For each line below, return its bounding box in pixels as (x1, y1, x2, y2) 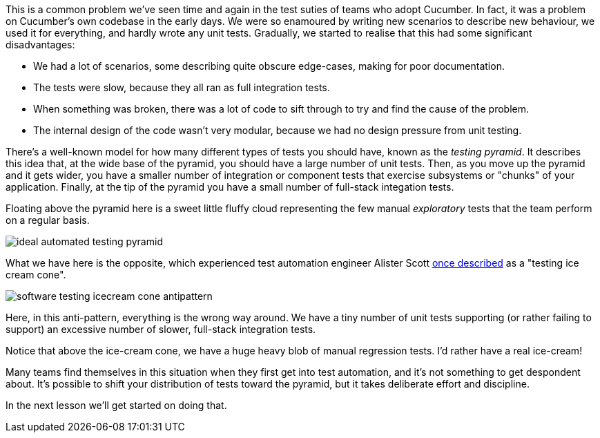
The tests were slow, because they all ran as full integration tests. (33, 82, 330, 93)
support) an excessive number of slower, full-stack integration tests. (6, 323, 316, 335)
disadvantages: (6, 39, 75, 50)
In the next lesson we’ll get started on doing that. (6, 399, 227, 411)
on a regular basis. (6, 214, 90, 226)
